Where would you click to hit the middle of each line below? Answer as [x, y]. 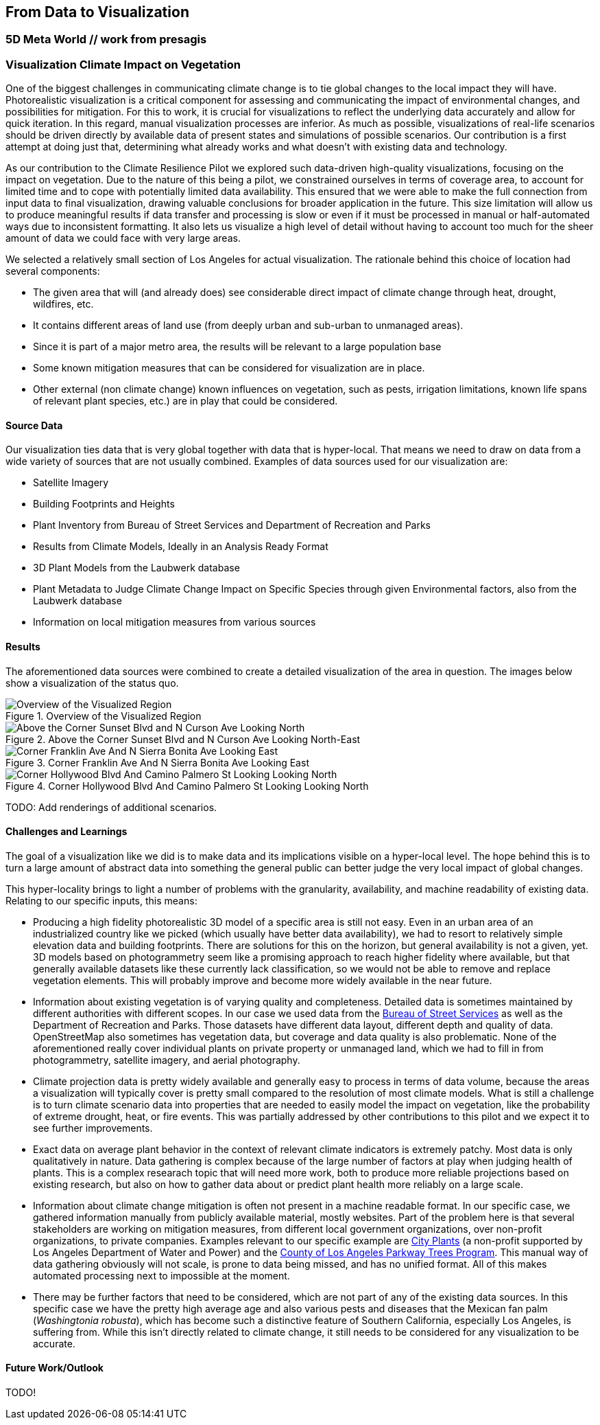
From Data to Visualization [97, 12]
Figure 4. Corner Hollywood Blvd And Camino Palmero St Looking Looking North [187, 786]
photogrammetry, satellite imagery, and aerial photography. [167, 1060]
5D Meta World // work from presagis [106, 39]
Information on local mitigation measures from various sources [175, 622]
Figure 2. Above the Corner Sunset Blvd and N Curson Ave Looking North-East [183, 739]
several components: [53, 271]
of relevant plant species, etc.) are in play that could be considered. [185, 401]
